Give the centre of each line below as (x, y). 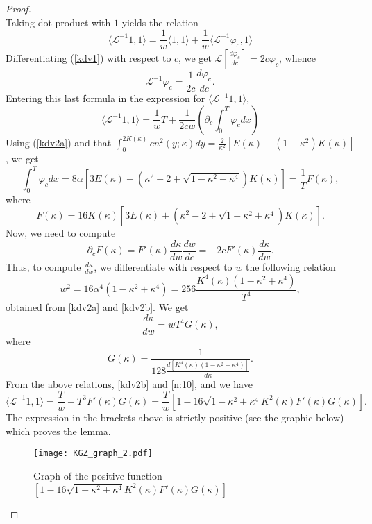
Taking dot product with (58, 22)
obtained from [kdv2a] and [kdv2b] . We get (97, 307)
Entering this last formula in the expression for (105, 98)
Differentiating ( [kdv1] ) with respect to (88, 58)
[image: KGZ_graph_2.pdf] (93, 454)
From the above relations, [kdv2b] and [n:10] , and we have (129, 383)
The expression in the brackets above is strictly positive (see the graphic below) (175, 417)
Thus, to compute (43, 267)
